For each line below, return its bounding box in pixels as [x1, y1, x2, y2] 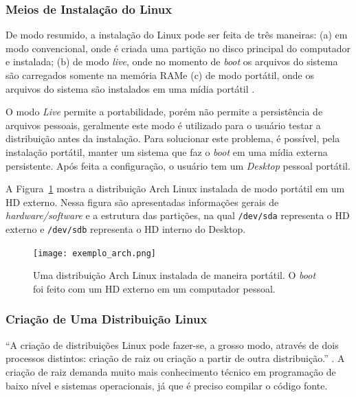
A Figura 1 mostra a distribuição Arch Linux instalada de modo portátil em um [5, 181, 345, 196]
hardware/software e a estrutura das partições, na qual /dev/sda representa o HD [5, 208, 350, 223]
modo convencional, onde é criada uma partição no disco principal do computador [5, 41, 351, 55]
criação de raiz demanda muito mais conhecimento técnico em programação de [5, 364, 336, 378]
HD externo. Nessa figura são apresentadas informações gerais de [5, 194, 279, 209]
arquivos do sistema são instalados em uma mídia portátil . [5, 81, 255, 95]
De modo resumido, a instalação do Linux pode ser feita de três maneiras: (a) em [5, 27, 348, 42]
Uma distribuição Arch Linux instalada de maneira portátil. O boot [33, 268, 316, 282]
